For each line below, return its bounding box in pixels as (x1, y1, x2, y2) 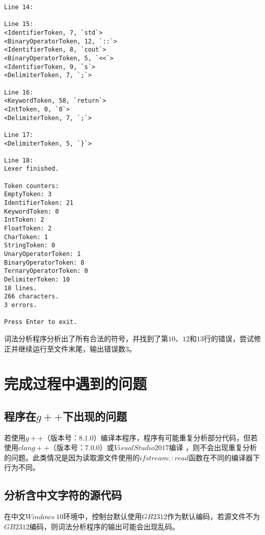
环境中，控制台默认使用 (63, 511, 142, 522)
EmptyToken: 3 (4, 191, 52, 198)
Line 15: (4, 20, 34, 28)
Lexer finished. (4, 165, 59, 173)
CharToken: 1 (4, 233, 48, 241)
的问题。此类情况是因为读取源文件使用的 (4, 452, 140, 462)
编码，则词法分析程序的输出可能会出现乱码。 (29, 521, 179, 531)
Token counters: (4, 182, 59, 190)
